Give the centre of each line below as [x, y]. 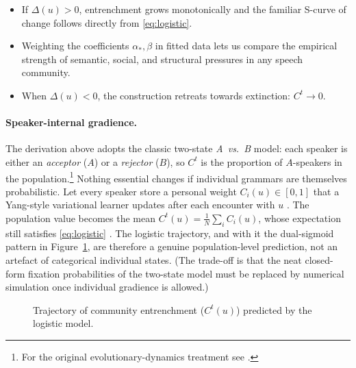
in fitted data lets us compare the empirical [246, 46]
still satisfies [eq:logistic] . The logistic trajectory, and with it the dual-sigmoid [170, 233]
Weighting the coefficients [75, 46]
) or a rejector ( [127, 161]
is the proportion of [242, 161]
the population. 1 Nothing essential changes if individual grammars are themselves [176, 177]
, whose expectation [300, 218]
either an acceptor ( [47, 161]
